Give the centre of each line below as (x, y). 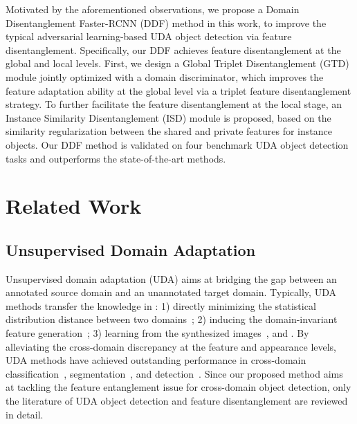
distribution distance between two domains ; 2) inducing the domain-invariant (172, 319)
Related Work (74, 206)
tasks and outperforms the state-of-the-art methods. (116, 158)
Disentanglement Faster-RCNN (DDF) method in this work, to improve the (166, 22)
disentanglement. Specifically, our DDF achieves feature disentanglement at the (173, 49)
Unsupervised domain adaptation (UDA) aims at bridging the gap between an (171, 278)
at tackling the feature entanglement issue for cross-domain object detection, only (178, 387)
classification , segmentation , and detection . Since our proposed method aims (174, 373)
